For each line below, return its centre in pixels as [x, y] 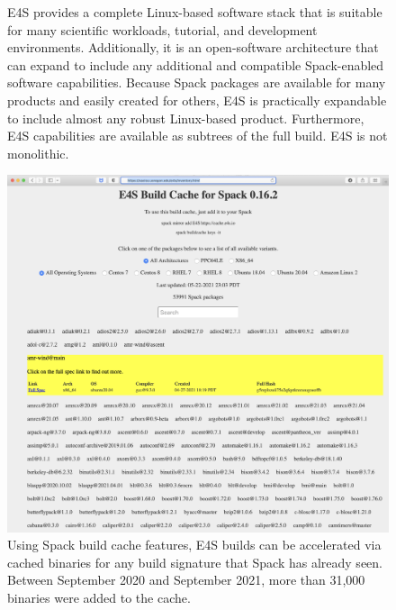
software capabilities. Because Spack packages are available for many [197, 82]
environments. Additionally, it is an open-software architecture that [193, 47]
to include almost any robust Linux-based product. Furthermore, [186, 118]
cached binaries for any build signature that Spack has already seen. [195, 562]
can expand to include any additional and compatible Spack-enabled [196, 64]
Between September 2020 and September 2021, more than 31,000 [186, 580]
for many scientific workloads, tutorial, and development [162, 29]
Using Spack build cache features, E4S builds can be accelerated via [194, 545]
